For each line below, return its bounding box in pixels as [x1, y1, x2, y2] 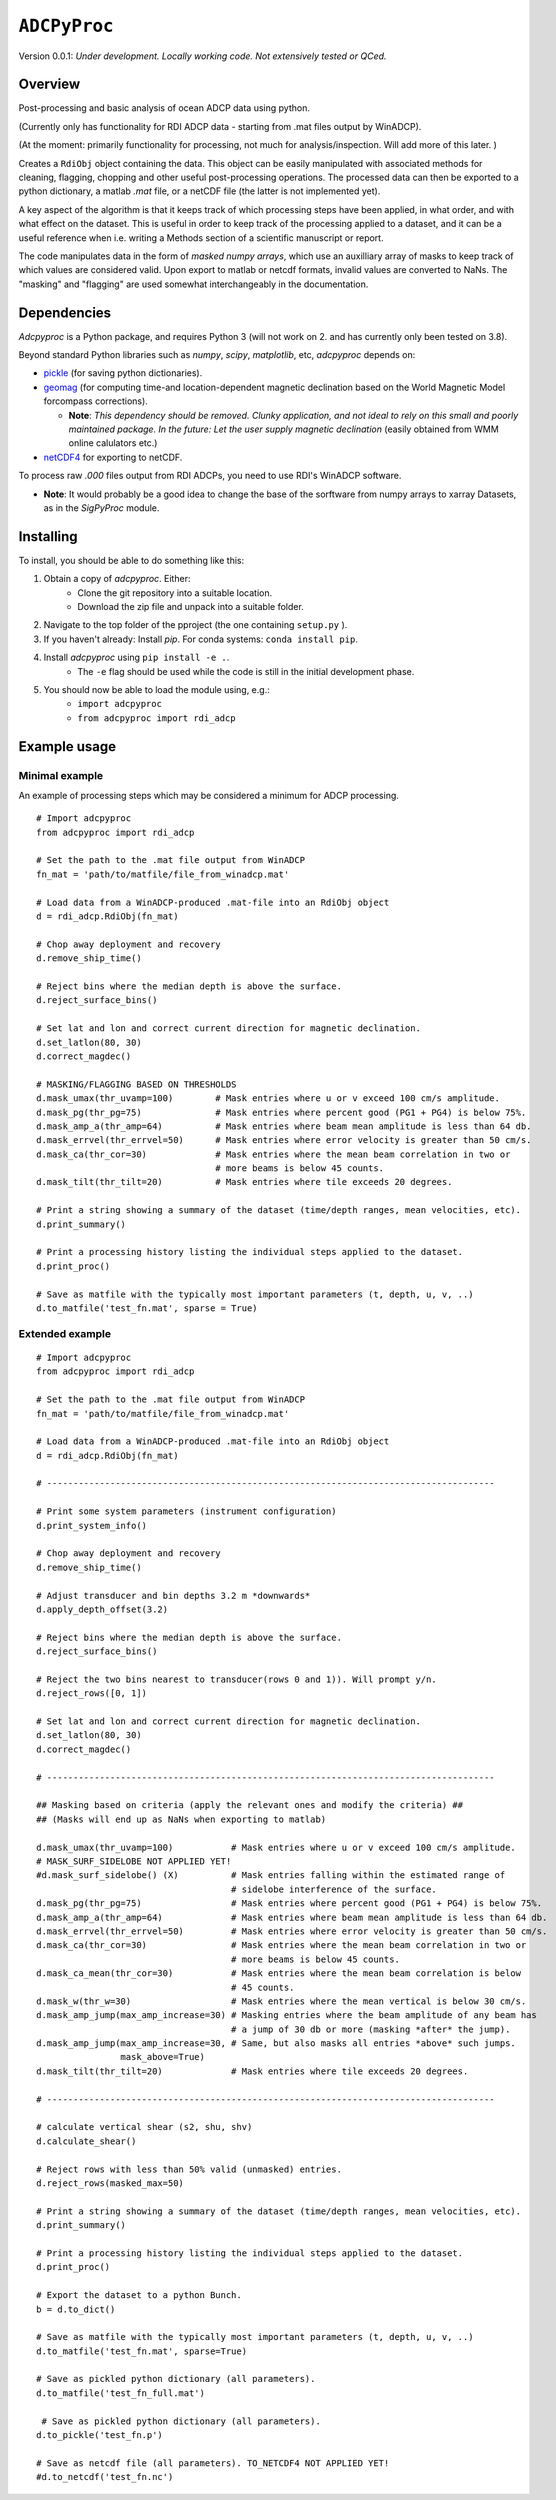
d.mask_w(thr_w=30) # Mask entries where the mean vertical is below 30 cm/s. [36, 1995, 527, 2007]
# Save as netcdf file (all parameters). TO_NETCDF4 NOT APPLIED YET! [36, 2457, 390, 2469]
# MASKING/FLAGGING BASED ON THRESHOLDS [36, 1078, 237, 1090]
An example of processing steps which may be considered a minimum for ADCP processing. [18, 789, 400, 801]
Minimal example [18, 768, 104, 782]
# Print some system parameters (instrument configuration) [36, 1506, 337, 1517]
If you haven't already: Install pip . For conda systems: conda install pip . [43, 633, 359, 645]
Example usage [18, 738, 117, 755]
